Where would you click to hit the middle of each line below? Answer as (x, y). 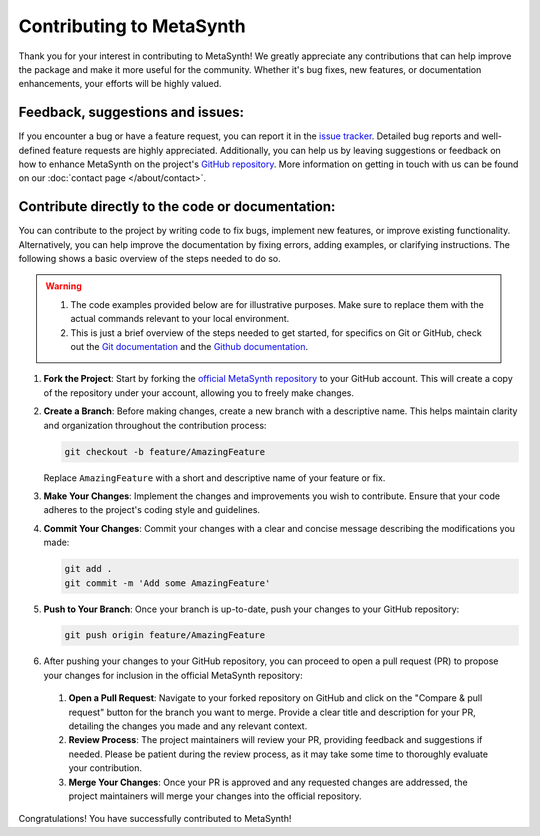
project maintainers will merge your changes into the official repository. (215, 796)
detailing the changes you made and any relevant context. (188, 726)
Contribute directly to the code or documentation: (177, 206)
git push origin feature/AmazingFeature (164, 635)
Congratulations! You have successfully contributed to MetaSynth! (155, 819)
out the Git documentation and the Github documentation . (189, 347)
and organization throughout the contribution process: (155, 425)
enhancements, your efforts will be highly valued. (120, 84)
